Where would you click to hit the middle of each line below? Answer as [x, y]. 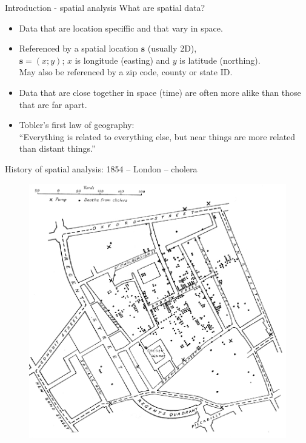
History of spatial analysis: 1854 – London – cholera [101, 168]
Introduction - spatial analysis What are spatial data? [105, 7]
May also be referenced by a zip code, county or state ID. [126, 72]
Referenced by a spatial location [79, 48]
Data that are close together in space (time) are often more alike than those [160, 92]
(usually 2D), [172, 48]
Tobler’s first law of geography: [77, 125]
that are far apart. [53, 104]
